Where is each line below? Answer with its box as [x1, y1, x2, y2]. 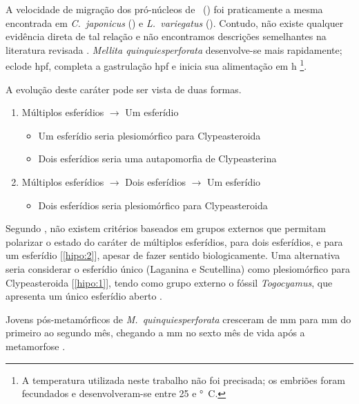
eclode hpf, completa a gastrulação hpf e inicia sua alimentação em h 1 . [6, 57, 307, 73]
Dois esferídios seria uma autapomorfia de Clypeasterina [38, 151, 277, 166]
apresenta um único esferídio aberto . [6, 289, 163, 303]
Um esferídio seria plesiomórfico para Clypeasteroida [38, 128, 261, 142]
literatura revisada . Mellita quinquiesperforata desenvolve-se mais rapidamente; [6, 42, 342, 57]
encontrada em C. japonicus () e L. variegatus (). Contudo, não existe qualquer [6, 15, 344, 30]
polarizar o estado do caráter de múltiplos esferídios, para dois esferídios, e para [6, 234, 343, 249]
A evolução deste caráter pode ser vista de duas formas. [6, 81, 242, 96]
